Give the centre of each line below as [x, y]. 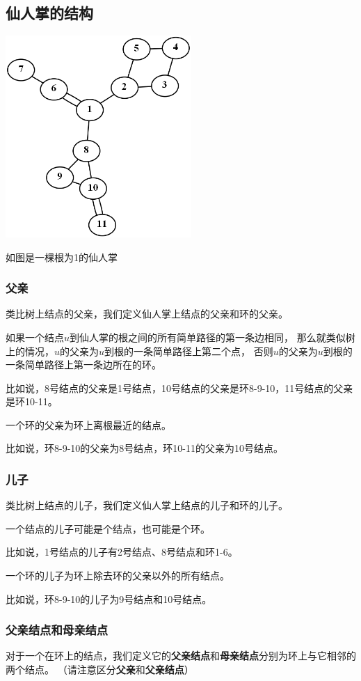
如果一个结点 [35, 337]
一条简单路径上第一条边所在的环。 [83, 365]
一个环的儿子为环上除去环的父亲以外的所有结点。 [118, 576]
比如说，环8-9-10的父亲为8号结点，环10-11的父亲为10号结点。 [144, 448]
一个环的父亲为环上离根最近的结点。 [88, 424]
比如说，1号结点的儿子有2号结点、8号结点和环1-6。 [122, 552]
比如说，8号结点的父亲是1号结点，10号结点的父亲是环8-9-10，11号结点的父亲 [179, 388]
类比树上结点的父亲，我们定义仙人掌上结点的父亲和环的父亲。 [147, 314]
